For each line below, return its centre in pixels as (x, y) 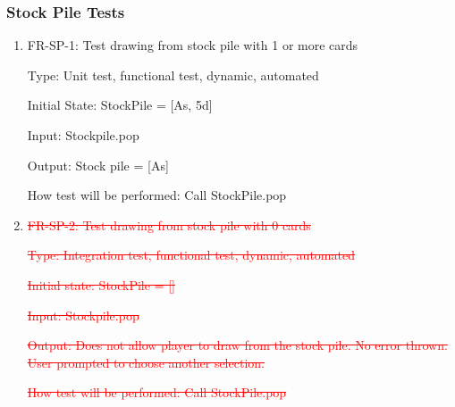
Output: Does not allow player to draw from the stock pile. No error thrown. (237, 345)
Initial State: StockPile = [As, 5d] (120, 105)
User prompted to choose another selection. (146, 362)
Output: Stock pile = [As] (98, 165)
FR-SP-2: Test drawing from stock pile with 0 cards (169, 224)
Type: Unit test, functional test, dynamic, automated (173, 75)
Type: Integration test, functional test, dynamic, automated (191, 255)
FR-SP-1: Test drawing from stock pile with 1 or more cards (193, 45)
